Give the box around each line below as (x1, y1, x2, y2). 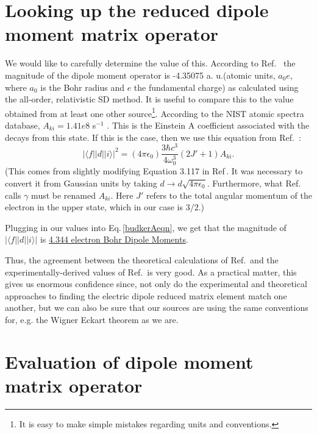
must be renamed (31, 188, 96, 201)
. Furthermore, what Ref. (207, 176, 301, 189)
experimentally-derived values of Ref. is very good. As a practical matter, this (5, 265, 297, 278)
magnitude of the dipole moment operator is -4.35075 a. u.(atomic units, (5, 68, 276, 81)
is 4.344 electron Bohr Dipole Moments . (40, 233, 188, 246)
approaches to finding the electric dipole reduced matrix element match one (5, 289, 287, 302)
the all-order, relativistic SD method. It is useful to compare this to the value (5, 93, 294, 105)
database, (5, 118, 40, 131)
